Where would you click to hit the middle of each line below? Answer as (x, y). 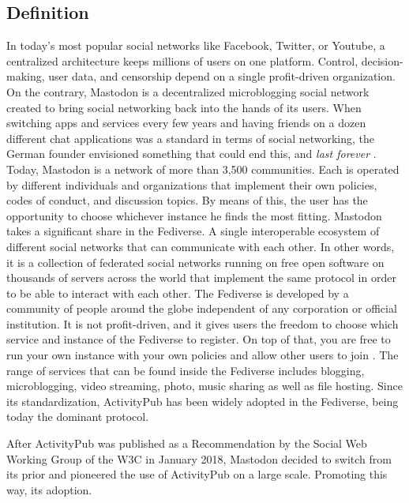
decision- (382, 60)
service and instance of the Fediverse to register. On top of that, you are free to (199, 339)
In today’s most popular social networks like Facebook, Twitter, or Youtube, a (196, 45)
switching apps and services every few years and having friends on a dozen (186, 123)
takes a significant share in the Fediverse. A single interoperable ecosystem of (193, 231)
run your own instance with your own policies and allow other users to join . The (203, 355)
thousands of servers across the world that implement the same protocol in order (201, 278)
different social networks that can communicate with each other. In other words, (201, 246)
